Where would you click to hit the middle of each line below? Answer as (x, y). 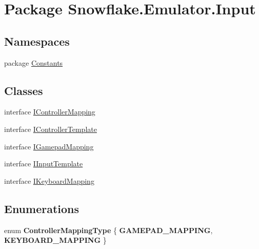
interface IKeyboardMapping (49, 180)
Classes (24, 90)
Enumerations (42, 208)
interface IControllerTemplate (51, 129)
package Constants (34, 62)
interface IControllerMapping (50, 112)
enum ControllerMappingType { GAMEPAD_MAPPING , (108, 230)
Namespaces (37, 41)
